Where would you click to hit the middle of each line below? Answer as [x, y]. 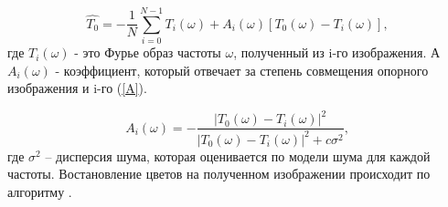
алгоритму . [40, 191]
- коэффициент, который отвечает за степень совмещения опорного [242, 70]
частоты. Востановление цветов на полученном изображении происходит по [219, 174]
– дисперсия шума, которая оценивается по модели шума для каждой [238, 155]
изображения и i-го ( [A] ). [77, 88]
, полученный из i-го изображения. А [337, 52]
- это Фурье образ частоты [148, 52]
